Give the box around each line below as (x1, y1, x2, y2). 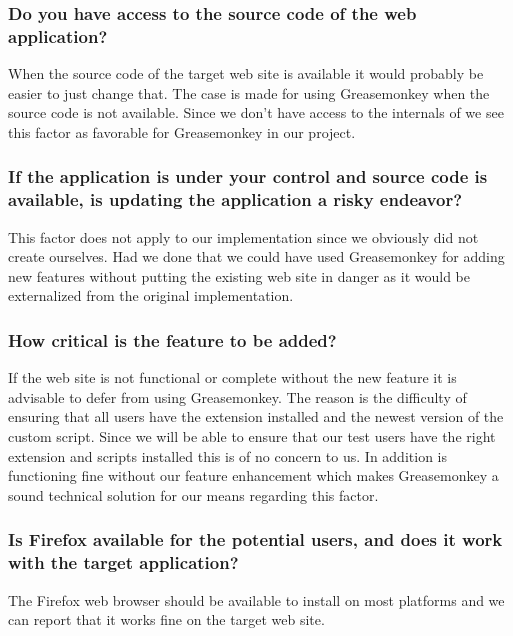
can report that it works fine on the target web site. (8, 609, 325, 630)
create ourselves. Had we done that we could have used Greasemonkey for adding (8, 246, 505, 267)
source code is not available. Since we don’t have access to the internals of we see (8, 102, 504, 123)
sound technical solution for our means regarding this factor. (8, 484, 379, 505)
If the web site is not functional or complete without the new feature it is (8, 367, 457, 388)
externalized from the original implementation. (8, 285, 294, 306)
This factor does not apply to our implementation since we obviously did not (8, 226, 479, 247)
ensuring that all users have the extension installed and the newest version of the (8, 406, 504, 427)
